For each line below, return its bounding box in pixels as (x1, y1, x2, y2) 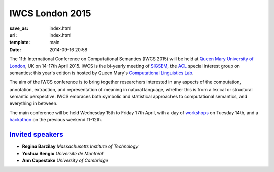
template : (9, 39, 30, 46)
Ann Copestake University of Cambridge (22, 157, 109, 163)
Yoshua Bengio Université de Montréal (22, 150, 104, 156)
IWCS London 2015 (9, 8, 91, 19)
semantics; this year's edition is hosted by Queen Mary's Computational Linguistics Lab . (9, 70, 194, 76)
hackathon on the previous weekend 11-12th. (9, 117, 102, 123)
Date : (9, 46, 21, 53)
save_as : (9, 25, 29, 31)
